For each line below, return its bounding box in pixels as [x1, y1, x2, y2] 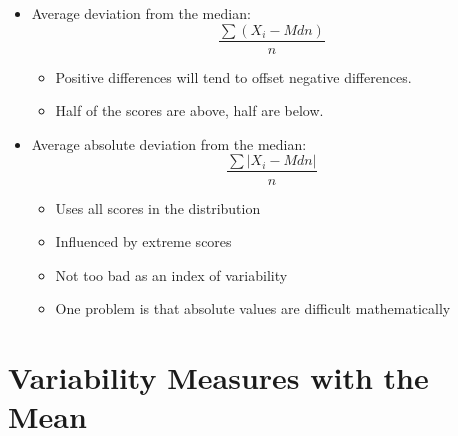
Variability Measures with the [8, 357, 429, 398]
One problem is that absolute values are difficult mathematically [55, 298, 451, 319]
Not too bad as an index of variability [55, 264, 288, 285]
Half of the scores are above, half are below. [55, 100, 324, 121]
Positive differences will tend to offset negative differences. [55, 66, 412, 87]
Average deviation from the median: [31, 3, 251, 23]
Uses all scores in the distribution [55, 197, 261, 218]
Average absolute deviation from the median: [31, 133, 307, 154]
